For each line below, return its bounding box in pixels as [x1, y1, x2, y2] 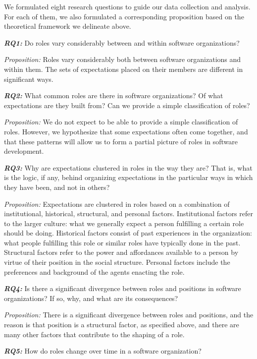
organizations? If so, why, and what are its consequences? [4, 293, 178, 303]
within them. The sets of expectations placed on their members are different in [4, 63, 243, 74]
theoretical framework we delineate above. [4, 21, 131, 31]
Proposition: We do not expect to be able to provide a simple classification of [4, 117, 238, 127]
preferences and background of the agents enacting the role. [4, 266, 185, 277]
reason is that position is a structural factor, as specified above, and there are [4, 319, 239, 330]
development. [4, 146, 44, 156]
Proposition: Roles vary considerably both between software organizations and [4, 54, 241, 64]
